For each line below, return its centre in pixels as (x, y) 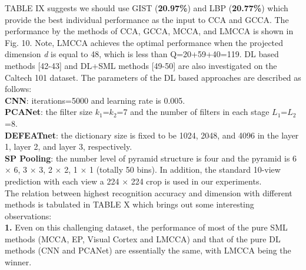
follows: (18, 89)
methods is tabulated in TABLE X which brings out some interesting (129, 204)
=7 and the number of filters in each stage (193, 112)
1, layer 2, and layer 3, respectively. (69, 146)
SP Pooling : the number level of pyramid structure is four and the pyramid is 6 (151, 158)
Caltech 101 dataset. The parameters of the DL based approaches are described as (153, 77)
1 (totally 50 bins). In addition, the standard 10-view (185, 169)
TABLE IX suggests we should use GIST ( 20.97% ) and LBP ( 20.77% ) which (147, 8)
